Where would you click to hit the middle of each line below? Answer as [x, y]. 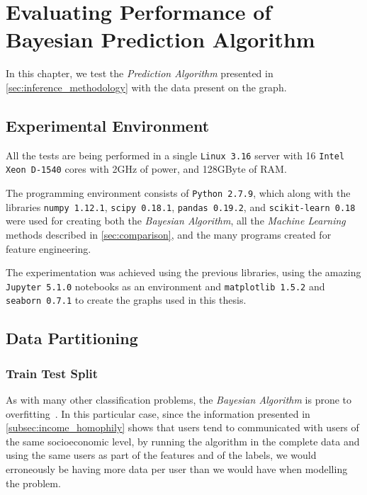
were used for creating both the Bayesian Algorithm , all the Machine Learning [176, 221]
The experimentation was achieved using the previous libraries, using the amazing [183, 272]
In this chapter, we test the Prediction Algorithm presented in [140, 73]
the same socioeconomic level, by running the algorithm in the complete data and [183, 441]
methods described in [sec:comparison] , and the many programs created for [169, 234]
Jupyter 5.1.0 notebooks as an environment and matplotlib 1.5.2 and [165, 286]
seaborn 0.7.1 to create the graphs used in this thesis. [126, 300]
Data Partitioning [72, 338]
